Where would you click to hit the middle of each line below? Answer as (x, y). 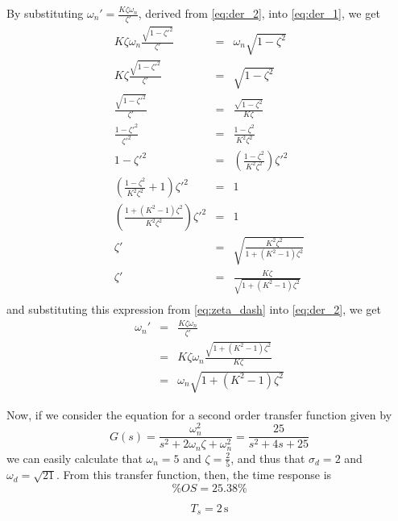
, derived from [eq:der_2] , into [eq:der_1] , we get (259, 13)
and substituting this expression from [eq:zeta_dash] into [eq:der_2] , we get (194, 308)
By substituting (45, 13)
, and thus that (268, 458)
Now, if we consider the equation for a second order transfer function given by (199, 414)
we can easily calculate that (75, 458)
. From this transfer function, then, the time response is (194, 475)
